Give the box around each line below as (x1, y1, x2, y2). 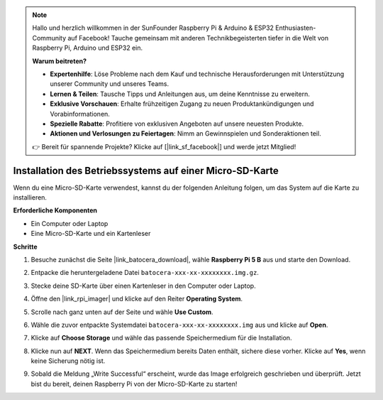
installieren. (13, 193, 48, 202)
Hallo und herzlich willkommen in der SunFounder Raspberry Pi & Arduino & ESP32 (32, 23, 274, 32)
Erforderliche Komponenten (13, 206, 98, 215)
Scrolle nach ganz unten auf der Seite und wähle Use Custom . (30, 308, 213, 316)
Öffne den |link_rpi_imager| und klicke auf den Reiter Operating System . (30, 295, 243, 303)
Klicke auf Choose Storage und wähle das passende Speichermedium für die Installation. (30, 334, 292, 342)
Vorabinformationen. (50, 109, 110, 118)
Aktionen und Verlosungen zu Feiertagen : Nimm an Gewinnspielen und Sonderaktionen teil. (50, 129, 322, 138)
